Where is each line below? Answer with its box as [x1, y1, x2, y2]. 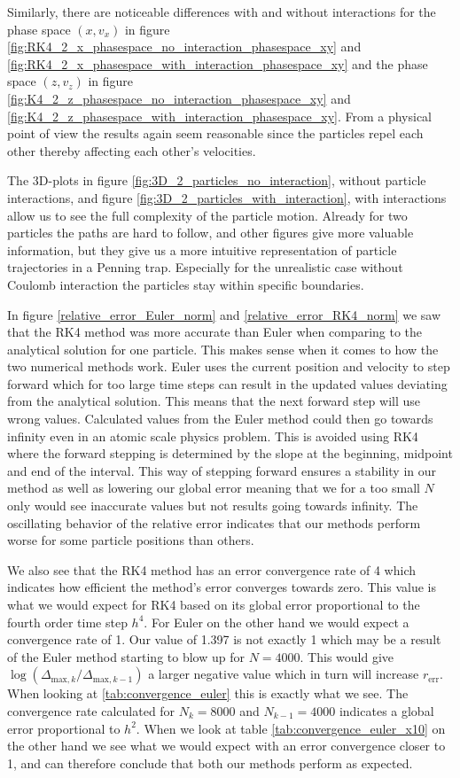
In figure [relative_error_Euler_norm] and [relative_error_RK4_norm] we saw [7, 305, 441, 323]
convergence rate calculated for [7, 701, 175, 720]
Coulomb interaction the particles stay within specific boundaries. [7, 275, 364, 293]
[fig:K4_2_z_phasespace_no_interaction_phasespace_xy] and [7, 89, 351, 107]
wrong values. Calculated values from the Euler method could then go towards [7, 409, 433, 428]
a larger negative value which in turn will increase [148, 665, 419, 683]
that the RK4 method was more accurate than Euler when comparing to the [7, 323, 423, 341]
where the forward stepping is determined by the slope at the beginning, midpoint [7, 444, 453, 463]
